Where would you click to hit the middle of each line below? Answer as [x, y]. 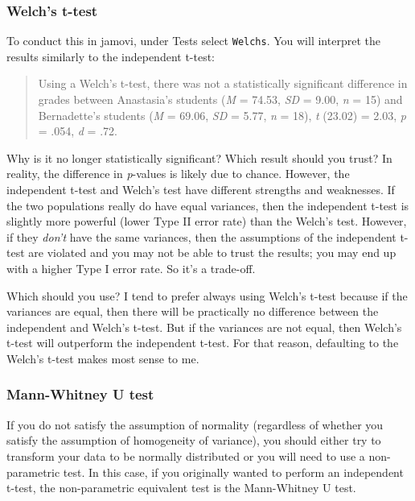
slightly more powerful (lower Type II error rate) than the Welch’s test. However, [207, 221]
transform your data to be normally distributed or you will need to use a [186, 455]
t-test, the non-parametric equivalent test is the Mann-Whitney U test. [181, 488]
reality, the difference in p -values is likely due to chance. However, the [178, 174]
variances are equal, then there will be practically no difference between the [193, 311]
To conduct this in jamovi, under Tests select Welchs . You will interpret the [193, 41]
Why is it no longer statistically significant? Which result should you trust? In [199, 157]
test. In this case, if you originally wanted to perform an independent [233, 472]
